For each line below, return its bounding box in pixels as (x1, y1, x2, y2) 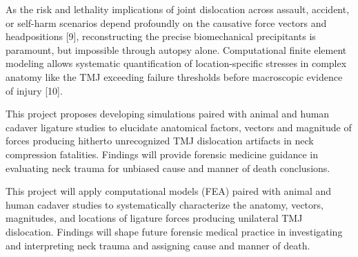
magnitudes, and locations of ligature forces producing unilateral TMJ (6, 211, 303, 225)
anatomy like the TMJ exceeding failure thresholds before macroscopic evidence (6, 69, 343, 84)
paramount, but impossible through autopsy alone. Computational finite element (6, 42, 347, 57)
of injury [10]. (6, 83, 63, 97)
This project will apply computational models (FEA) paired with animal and (6, 184, 332, 198)
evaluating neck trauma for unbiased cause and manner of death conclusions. (6, 160, 330, 175)
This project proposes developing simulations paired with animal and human (6, 106, 330, 121)
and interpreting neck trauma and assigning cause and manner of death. (6, 238, 310, 252)
